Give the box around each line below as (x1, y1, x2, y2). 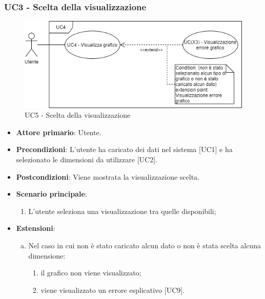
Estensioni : (16, 223, 55, 233)
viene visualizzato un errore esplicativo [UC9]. (40, 284, 185, 295)
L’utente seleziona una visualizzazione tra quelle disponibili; (28, 205, 216, 216)
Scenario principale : (16, 188, 87, 199)
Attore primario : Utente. (16, 126, 101, 137)
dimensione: (28, 250, 66, 261)
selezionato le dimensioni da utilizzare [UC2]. (16, 154, 157, 165)
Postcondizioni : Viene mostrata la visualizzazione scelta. (16, 171, 200, 182)
